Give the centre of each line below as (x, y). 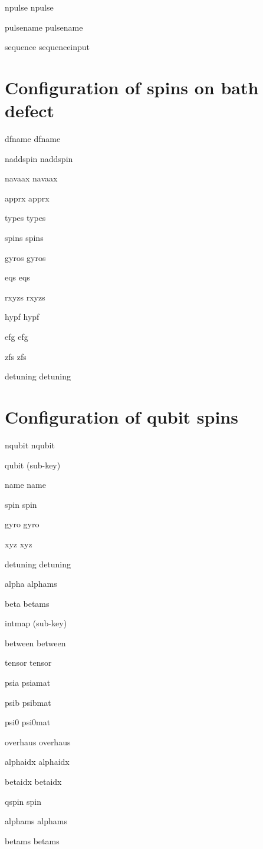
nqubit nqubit (30, 445)
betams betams (32, 840)
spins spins (24, 238)
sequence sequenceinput (47, 47)
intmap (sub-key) (36, 623)
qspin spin (23, 801)
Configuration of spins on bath (132, 87)
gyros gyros (25, 257)
